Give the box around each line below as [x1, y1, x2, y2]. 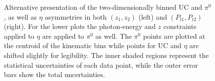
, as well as [4, 11, 37, 22]
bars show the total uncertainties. [4, 69, 105, 80]
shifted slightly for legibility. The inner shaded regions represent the [4, 50, 209, 60]
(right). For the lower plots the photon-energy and [4, 21, 156, 31]
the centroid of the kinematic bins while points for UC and [4, 40, 181, 51]
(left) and [138, 11, 167, 22]
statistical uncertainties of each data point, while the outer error [4, 59, 198, 70]
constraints [163, 21, 197, 31]
